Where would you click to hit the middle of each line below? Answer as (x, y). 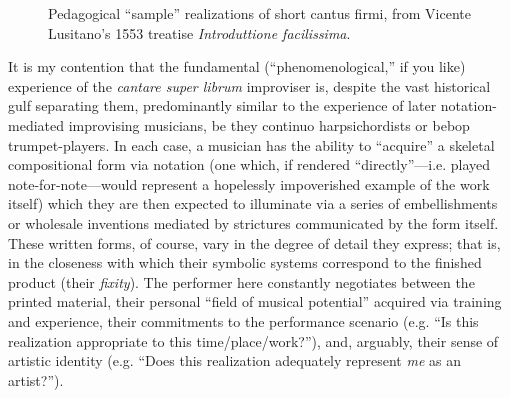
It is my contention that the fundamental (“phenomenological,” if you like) (237, 66)
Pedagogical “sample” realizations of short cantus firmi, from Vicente (259, 13)
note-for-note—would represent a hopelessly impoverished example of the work (249, 183)
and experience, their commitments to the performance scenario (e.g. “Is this (243, 320)
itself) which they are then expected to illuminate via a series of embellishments (253, 203)
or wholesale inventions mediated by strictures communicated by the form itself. (253, 222)
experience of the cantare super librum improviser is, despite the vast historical (249, 85)
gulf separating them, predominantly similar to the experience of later (222, 105)
